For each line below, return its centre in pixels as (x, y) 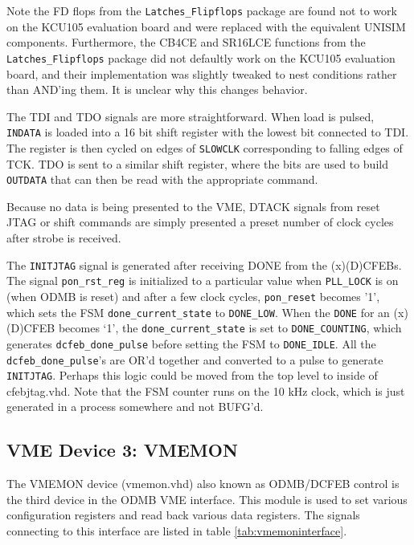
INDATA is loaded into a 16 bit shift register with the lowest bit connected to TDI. (208, 132)
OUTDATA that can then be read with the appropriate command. (162, 179)
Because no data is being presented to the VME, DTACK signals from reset (193, 206)
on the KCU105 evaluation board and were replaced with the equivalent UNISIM (206, 26)
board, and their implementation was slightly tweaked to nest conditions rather (202, 73)
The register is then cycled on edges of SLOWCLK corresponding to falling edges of (205, 147)
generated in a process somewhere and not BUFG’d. (135, 407)
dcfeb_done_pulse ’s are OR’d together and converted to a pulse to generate (195, 359)
